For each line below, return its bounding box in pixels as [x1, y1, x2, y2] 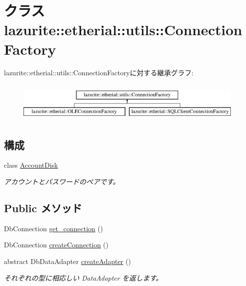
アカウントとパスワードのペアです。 [4, 176, 120, 187]
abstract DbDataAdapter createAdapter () [4, 256, 131, 266]
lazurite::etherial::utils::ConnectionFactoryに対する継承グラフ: [4, 67, 194, 77]
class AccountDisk [4, 160, 58, 170]
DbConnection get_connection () [4, 223, 103, 233]
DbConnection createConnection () [4, 240, 109, 250]
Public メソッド [4, 200, 82, 216]
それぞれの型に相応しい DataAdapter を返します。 [4, 272, 163, 283]
